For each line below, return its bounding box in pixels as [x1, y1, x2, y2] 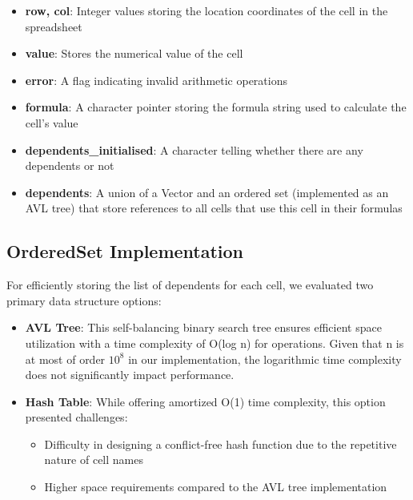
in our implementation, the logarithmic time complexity [128, 350, 402, 367]
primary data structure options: [6, 292, 162, 308]
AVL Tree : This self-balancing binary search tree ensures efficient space [25, 319, 382, 336]
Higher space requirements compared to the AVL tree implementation [44, 478, 387, 495]
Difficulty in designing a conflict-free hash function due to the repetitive [44, 435, 397, 452]
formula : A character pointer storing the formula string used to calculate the [25, 99, 407, 115]
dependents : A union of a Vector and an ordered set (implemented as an [25, 183, 389, 200]
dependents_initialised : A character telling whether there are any [25, 141, 363, 158]
